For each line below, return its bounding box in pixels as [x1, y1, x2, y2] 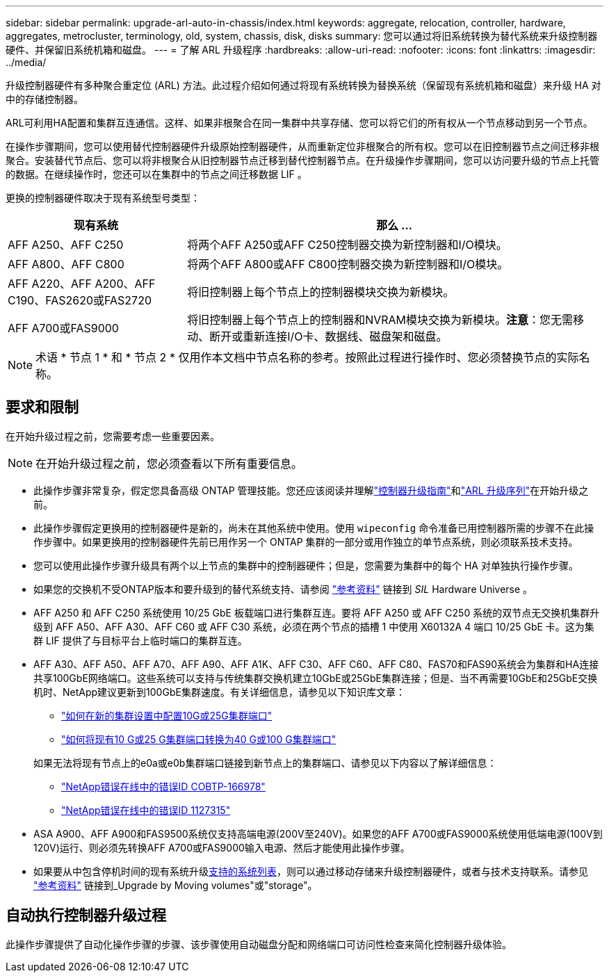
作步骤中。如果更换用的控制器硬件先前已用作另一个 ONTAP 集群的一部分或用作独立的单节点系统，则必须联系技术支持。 [33, 535, 578, 548]
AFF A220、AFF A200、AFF [8, 277, 156, 291]
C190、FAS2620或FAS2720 [8, 293, 152, 307]
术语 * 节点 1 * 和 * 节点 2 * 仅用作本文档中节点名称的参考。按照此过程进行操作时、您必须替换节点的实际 [35, 350, 579, 364]
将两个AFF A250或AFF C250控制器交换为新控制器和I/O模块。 [187, 238, 507, 252]
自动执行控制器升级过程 [6, 906, 166, 924]
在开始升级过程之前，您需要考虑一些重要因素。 [6, 430, 220, 442]
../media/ [6, 56, 47, 68]
